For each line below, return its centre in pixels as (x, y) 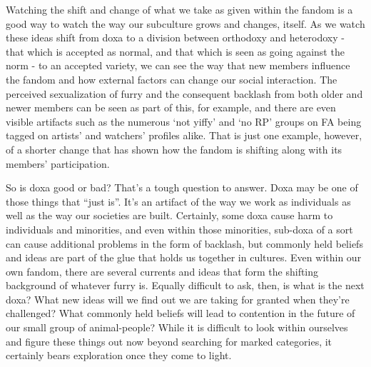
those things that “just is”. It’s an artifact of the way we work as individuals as (178, 201)
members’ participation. (58, 163)
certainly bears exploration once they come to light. (119, 355)
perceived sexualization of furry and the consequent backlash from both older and (184, 93)
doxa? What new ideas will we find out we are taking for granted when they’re (178, 299)
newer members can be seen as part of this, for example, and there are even (171, 107)
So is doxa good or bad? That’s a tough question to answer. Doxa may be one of (182, 187)
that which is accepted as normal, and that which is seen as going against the (175, 51)
